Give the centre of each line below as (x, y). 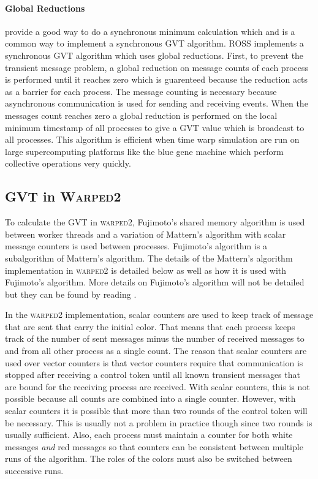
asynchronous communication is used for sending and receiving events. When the (157, 103)
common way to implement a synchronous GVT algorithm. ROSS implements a (154, 43)
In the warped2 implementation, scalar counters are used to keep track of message (159, 315)
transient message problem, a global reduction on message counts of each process (157, 67)
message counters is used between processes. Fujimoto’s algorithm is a (136, 246)
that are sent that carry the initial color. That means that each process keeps (150, 326)
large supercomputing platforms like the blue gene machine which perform (144, 151)
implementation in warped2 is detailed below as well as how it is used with (146, 270)
